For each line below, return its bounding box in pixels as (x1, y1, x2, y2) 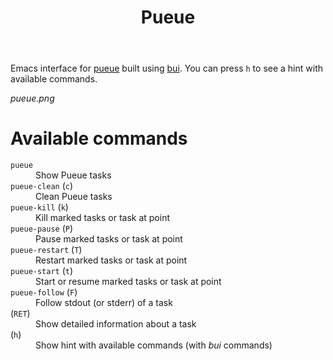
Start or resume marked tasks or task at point (35, 276, 222, 288)
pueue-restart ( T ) (10, 244, 83, 256)
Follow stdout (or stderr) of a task (35, 297, 173, 309)
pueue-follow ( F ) (10, 286, 78, 298)
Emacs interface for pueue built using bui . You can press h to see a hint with (10, 62, 323, 75)
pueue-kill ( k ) (10, 201, 69, 213)
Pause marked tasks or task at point (35, 233, 183, 245)
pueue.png (10, 92, 55, 105)
